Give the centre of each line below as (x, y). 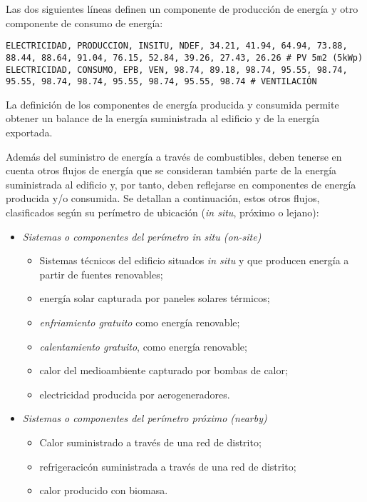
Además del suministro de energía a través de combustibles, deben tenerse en (174, 156)
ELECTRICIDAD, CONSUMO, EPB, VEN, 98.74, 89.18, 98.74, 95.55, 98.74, (177, 70)
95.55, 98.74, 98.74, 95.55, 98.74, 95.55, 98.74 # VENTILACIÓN (161, 82)
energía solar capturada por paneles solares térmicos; (155, 298)
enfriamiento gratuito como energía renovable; (140, 322)
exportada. (29, 132)
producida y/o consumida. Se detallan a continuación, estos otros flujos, (163, 198)
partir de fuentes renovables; (101, 274)
